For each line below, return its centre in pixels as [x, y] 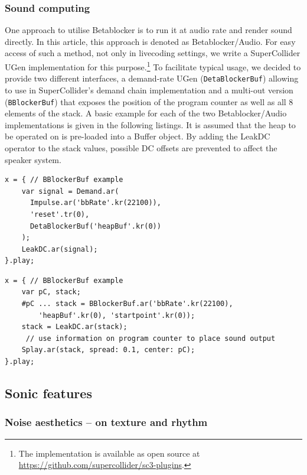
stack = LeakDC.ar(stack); [74, 327]
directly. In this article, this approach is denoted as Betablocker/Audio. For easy [150, 41]
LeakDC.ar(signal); [60, 249]
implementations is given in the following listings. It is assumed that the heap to [150, 124]
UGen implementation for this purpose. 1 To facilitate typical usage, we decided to [153, 66]
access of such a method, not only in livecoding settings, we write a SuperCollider [153, 53]
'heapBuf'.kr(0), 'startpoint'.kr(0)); [117, 315]
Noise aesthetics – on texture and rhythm [106, 422]
